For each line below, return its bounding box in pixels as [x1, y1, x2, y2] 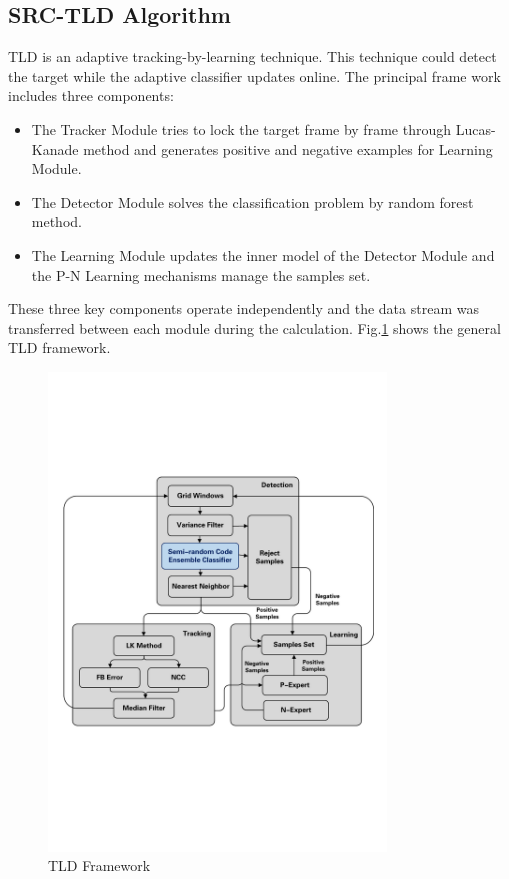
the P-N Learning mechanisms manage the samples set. [31, 264, 371, 285]
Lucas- [455, 118, 496, 139]
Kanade [31, 138, 79, 159]
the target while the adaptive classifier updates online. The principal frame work [8, 65, 501, 86]
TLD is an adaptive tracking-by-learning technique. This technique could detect [8, 46, 497, 67]
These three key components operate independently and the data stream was [8, 298, 479, 319]
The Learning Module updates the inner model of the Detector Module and [31, 244, 495, 265]
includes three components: [8, 85, 174, 106]
